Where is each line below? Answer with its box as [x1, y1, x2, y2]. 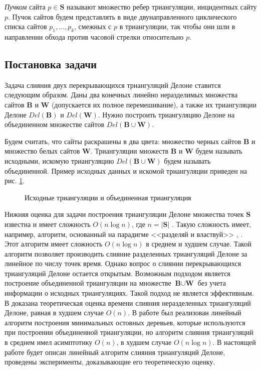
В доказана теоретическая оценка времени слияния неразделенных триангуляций [5, 297, 251, 308]
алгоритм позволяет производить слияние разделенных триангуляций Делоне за [5, 248, 247, 259]
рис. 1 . [5, 175, 25, 186]
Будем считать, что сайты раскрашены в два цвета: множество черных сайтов [5, 136, 241, 146]
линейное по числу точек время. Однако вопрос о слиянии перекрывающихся [5, 258, 241, 269]
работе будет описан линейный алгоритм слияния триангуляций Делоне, [5, 346, 225, 357]
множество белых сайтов [5, 146, 80, 156]
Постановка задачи [5, 56, 97, 71]
